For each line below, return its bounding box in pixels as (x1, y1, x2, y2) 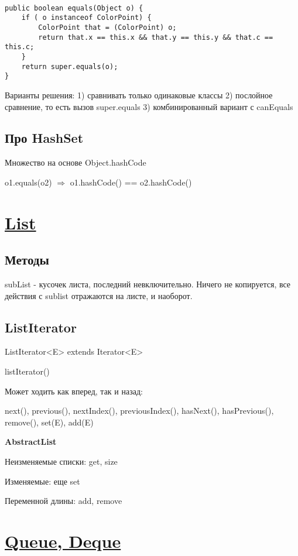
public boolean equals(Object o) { (5, 4, 143, 12)
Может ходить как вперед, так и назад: (5, 385, 143, 397)
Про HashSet (5, 129, 84, 147)
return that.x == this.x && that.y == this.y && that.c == (38, 33, 273, 42)
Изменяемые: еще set (5, 475, 80, 487)
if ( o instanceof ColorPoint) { (21, 13, 152, 22)
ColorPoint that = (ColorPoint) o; (38, 23, 177, 32)
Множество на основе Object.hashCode (5, 156, 146, 169)
